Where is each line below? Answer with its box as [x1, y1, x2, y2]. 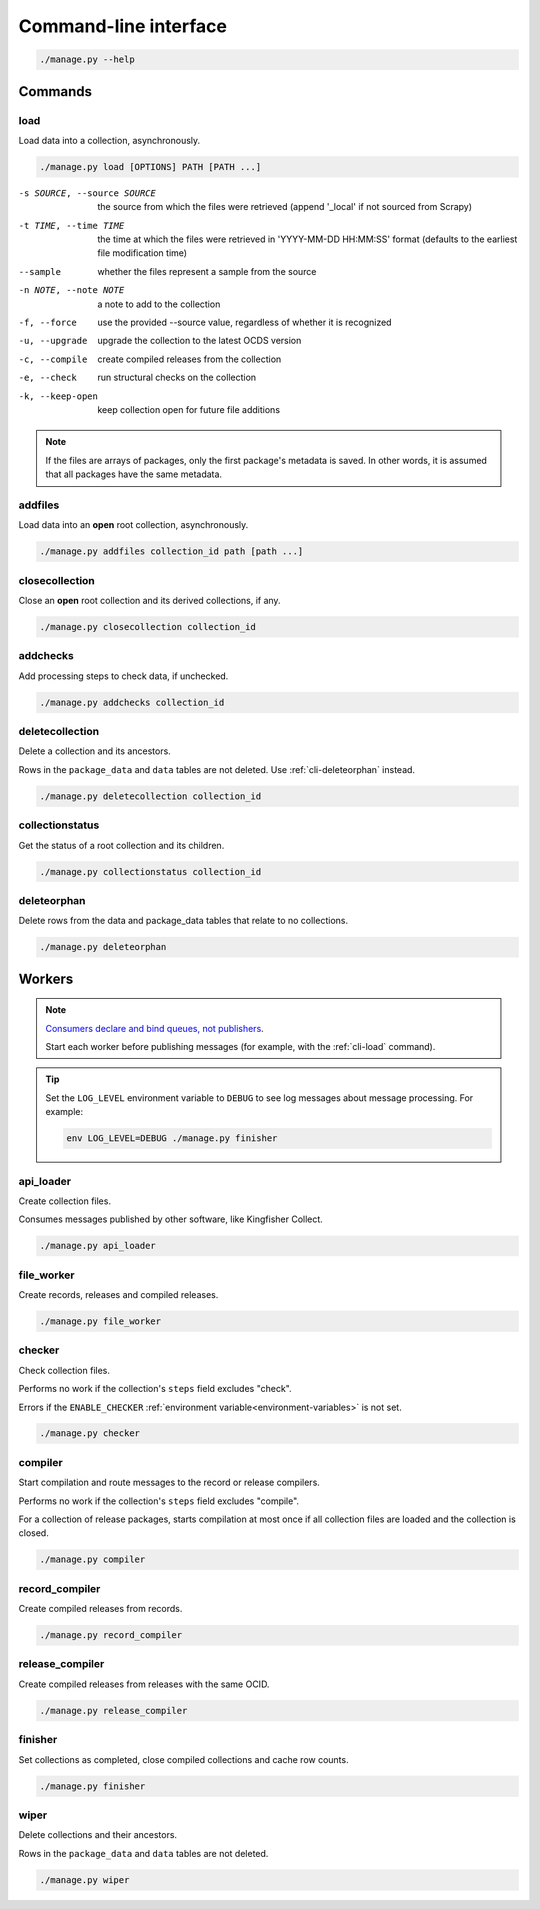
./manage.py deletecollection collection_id [39, 790, 262, 802]
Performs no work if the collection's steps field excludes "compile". [18, 1495, 300, 1507]
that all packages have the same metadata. [45, 468, 223, 480]
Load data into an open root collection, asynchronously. [18, 519, 249, 531]
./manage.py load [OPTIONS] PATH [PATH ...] [39, 161, 262, 172]
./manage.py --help [39, 54, 135, 65]
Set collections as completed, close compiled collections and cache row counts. [18, 1753, 349, 1765]
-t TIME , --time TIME [18, 220, 125, 231]
